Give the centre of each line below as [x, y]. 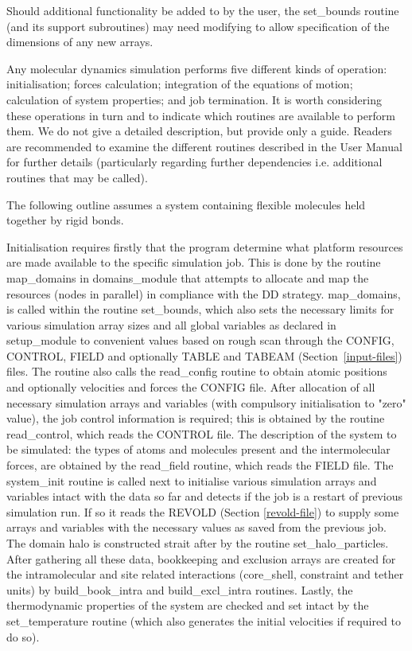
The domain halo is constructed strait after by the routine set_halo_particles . [198, 543]
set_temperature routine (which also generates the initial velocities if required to [204, 620]
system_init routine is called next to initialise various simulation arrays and [192, 480]
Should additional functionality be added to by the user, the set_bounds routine [203, 10]
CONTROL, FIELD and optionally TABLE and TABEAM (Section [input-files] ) [204, 355]
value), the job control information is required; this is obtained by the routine [196, 418]
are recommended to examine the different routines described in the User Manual [204, 146]
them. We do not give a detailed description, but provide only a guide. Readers [199, 131]
